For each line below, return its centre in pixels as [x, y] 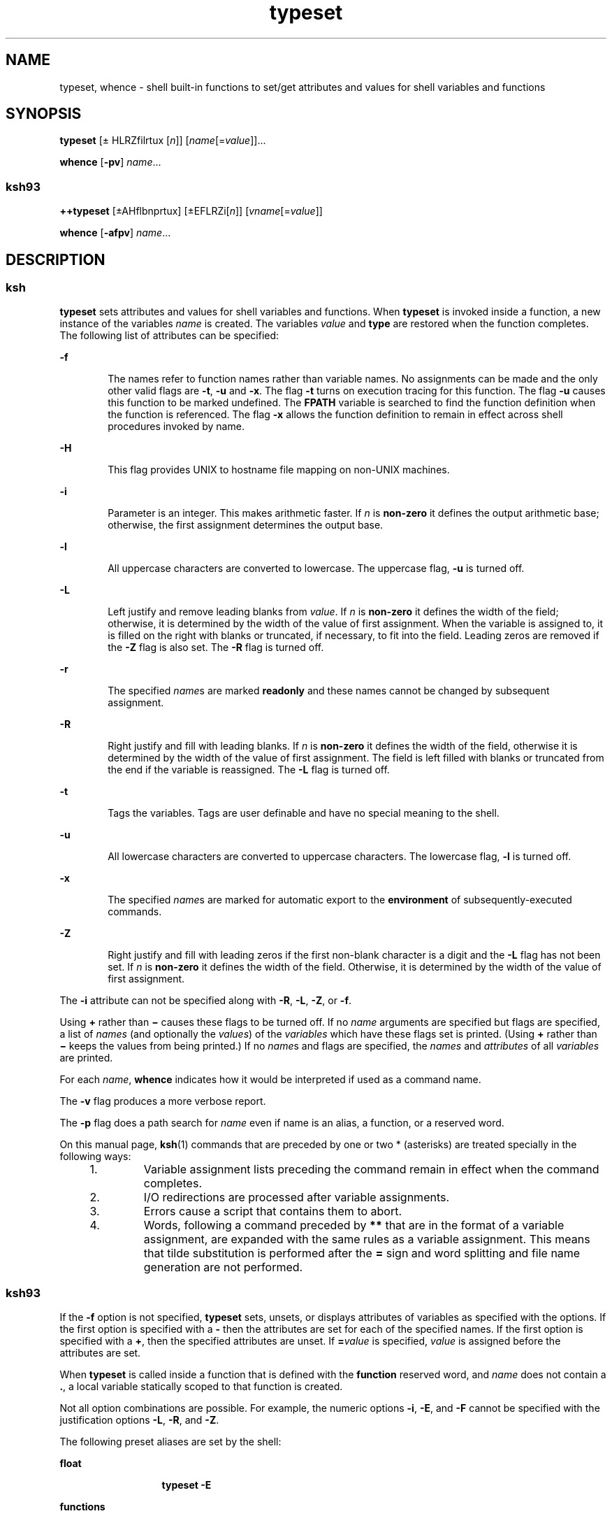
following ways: [95, 1157]
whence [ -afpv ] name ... [115, 233]
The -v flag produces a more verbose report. [163, 1101]
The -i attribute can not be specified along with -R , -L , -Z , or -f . [206, 1001]
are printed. [86, 1058]
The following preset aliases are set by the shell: [170, 1442]
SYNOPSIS [44, 114]
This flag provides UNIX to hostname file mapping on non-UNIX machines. [279, 470]
